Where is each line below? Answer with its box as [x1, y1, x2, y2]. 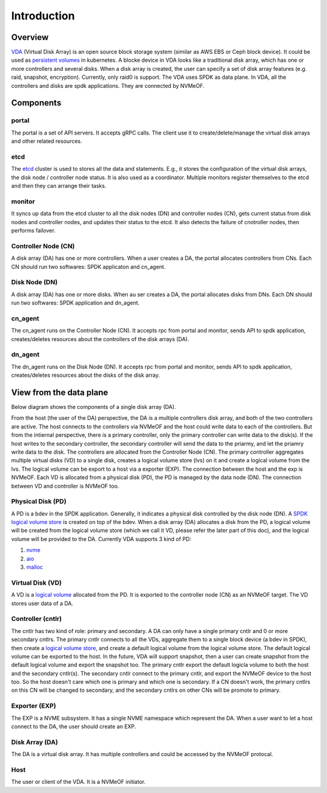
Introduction [11, 9, 75, 22]
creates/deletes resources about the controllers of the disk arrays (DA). [11, 335, 190, 342]
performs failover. [11, 227, 56, 234]
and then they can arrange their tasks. [11, 182, 107, 190]
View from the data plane [11, 387, 108, 397]
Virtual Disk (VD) [11, 579, 62, 587]
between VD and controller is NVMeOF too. [11, 482, 119, 489]
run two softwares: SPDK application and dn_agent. [11, 299, 140, 307]
